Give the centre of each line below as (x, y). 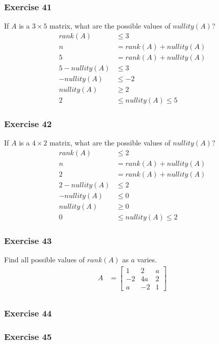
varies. (147, 260)
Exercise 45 (28, 336)
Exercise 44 (28, 313)
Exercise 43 (28, 240)
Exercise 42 (28, 123)
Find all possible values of (45, 260)
